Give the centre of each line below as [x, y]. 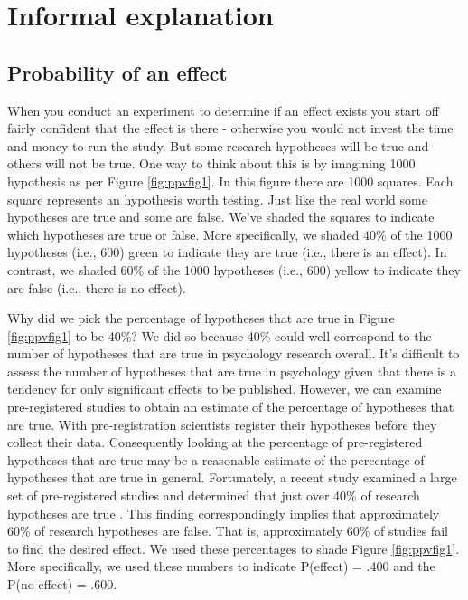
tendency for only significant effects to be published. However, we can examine [225, 389]
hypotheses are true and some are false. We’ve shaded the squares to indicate [221, 217]
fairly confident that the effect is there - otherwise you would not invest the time [230, 128]
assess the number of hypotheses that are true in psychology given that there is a [232, 371]
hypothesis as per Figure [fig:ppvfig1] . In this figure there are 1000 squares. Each [230, 181]
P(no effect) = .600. [62, 584]
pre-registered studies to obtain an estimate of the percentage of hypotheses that [231, 407]
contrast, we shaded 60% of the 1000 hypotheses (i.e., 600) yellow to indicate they [234, 269]
